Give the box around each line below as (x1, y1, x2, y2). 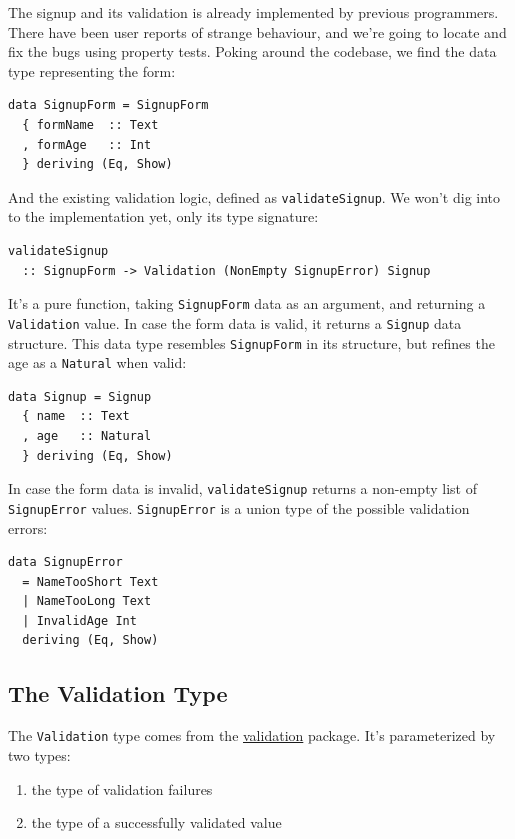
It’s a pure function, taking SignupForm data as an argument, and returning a (8, 293, 486, 314)
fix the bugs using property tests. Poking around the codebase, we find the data (8, 41, 497, 62)
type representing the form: (8, 60, 176, 81)
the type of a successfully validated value (31, 812, 282, 833)
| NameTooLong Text (22, 594, 152, 609)
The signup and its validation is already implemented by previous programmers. (8, 2, 499, 22)
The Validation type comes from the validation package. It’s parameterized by (8, 725, 496, 746)
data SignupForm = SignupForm (8, 98, 209, 113)
